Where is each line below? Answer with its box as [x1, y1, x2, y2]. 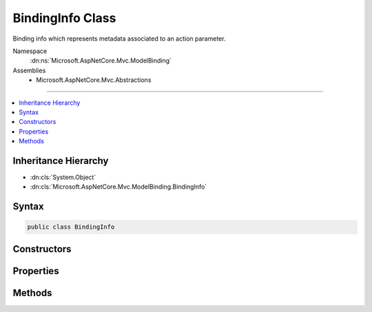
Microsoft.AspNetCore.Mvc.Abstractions [36, 76, 152, 84]
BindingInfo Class [12, 10, 116, 25]
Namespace [12, 47, 48, 55]
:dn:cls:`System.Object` [30, 173, 96, 181]
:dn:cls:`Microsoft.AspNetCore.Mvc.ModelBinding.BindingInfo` [30, 183, 207, 191]
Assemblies [12, 66, 46, 74]
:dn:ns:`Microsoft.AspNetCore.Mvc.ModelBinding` [30, 56, 172, 65]
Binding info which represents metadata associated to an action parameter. [12, 34, 226, 43]
